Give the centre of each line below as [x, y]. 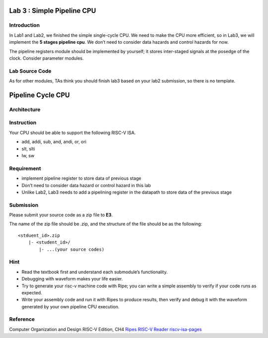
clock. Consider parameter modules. [46, 58]
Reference [22, 319]
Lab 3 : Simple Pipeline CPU [53, 11]
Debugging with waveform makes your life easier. [72, 279]
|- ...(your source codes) [72, 249]
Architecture [25, 109]
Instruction [23, 123]
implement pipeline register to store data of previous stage [81, 178]
